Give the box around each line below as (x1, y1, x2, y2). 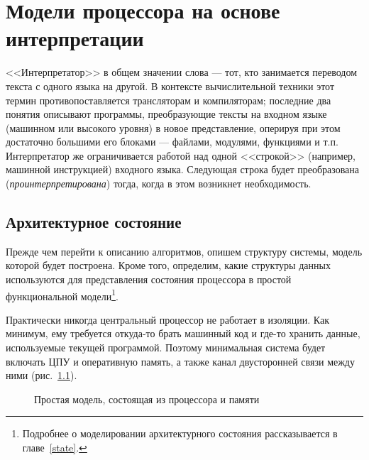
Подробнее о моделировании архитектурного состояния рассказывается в (22, 426, 338, 441)
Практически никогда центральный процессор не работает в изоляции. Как (6, 312, 329, 327)
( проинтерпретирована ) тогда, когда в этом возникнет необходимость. (6, 176, 312, 191)
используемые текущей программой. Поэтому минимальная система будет (6, 340, 326, 355)
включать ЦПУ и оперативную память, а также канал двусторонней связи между (6, 354, 355, 368)
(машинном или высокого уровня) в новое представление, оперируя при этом (6, 120, 341, 135)
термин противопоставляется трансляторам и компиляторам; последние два (6, 92, 331, 107)
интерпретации (6, 23, 144, 53)
